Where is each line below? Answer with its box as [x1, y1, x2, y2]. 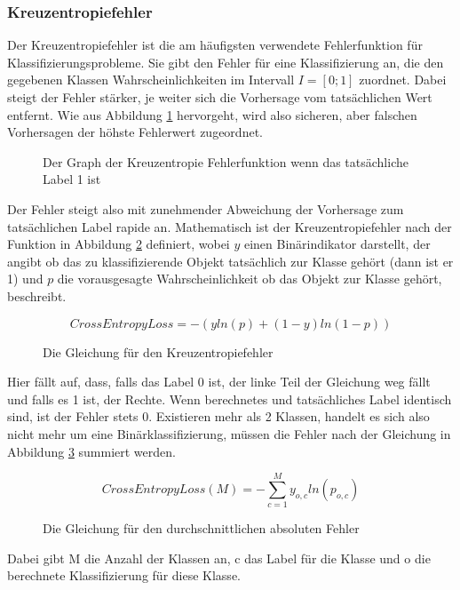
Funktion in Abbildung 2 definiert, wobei [7, 235, 230, 253]
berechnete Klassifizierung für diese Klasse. [7, 566, 241, 585]
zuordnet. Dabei [359, 70, 447, 89]
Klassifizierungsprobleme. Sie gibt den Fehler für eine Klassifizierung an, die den [7, 52, 444, 71]
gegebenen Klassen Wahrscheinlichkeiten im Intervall [7, 70, 295, 89]
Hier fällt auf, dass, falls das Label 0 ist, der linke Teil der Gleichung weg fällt [7, 372, 431, 391]
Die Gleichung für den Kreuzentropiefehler [43, 342, 274, 361]
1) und [7, 269, 44, 288]
